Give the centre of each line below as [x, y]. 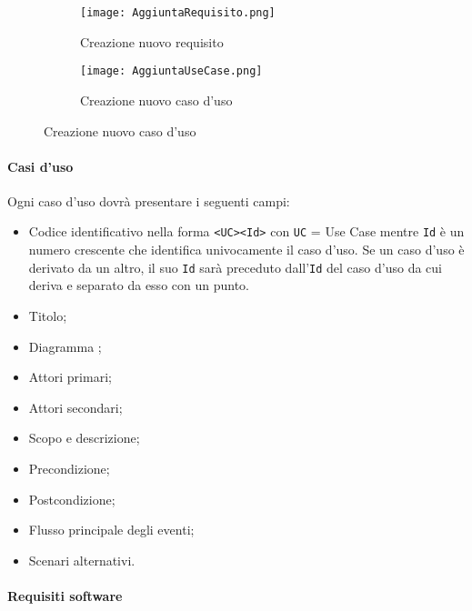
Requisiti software [65, 595]
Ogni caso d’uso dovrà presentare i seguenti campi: [149, 200]
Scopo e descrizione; [84, 438]
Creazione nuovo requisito [152, 41]
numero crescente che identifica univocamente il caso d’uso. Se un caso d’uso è [246, 250]
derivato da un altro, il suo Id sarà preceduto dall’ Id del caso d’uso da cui [235, 267]
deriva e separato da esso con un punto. [139, 285]
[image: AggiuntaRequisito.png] [178, 13]
